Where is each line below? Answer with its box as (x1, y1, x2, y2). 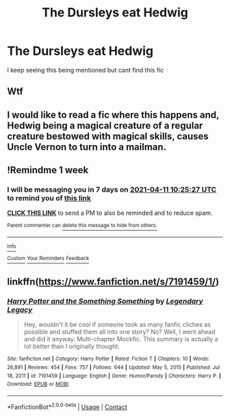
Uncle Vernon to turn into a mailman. (7, 141, 166, 153)
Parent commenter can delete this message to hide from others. (7, 222, 157, 229)
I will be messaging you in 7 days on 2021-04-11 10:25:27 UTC (7, 185, 217, 194)
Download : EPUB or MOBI (7, 381, 69, 388)
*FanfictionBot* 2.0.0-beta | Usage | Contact (7, 402, 128, 411)
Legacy (7, 305, 33, 315)
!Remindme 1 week (7, 164, 89, 176)
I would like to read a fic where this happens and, (7, 109, 220, 120)
